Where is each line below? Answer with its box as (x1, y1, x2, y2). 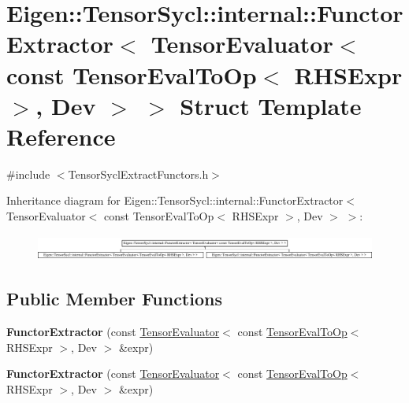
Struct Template (180, 89, 362, 121)
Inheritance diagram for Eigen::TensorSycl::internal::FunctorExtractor (6, 192, 344, 209)
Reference (6, 120, 116, 152)
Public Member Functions (6, 287, 222, 311)
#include (6, 165, 50, 182)
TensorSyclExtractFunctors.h (68, 165, 209, 182)
